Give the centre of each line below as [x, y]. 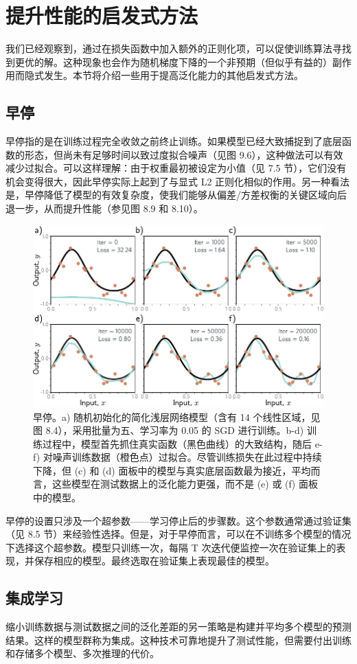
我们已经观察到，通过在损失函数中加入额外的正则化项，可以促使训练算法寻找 [178, 48]
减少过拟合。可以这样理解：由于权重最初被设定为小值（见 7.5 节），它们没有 [176, 168]
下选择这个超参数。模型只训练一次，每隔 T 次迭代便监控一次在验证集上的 [171, 547]
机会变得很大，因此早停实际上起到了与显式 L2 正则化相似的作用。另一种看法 [178, 181]
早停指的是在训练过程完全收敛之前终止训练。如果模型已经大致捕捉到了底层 [174, 141]
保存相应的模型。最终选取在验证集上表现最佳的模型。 [154, 561]
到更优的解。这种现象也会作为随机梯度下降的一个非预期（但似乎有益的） [169, 61]
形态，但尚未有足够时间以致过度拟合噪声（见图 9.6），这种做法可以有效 [184, 154]
